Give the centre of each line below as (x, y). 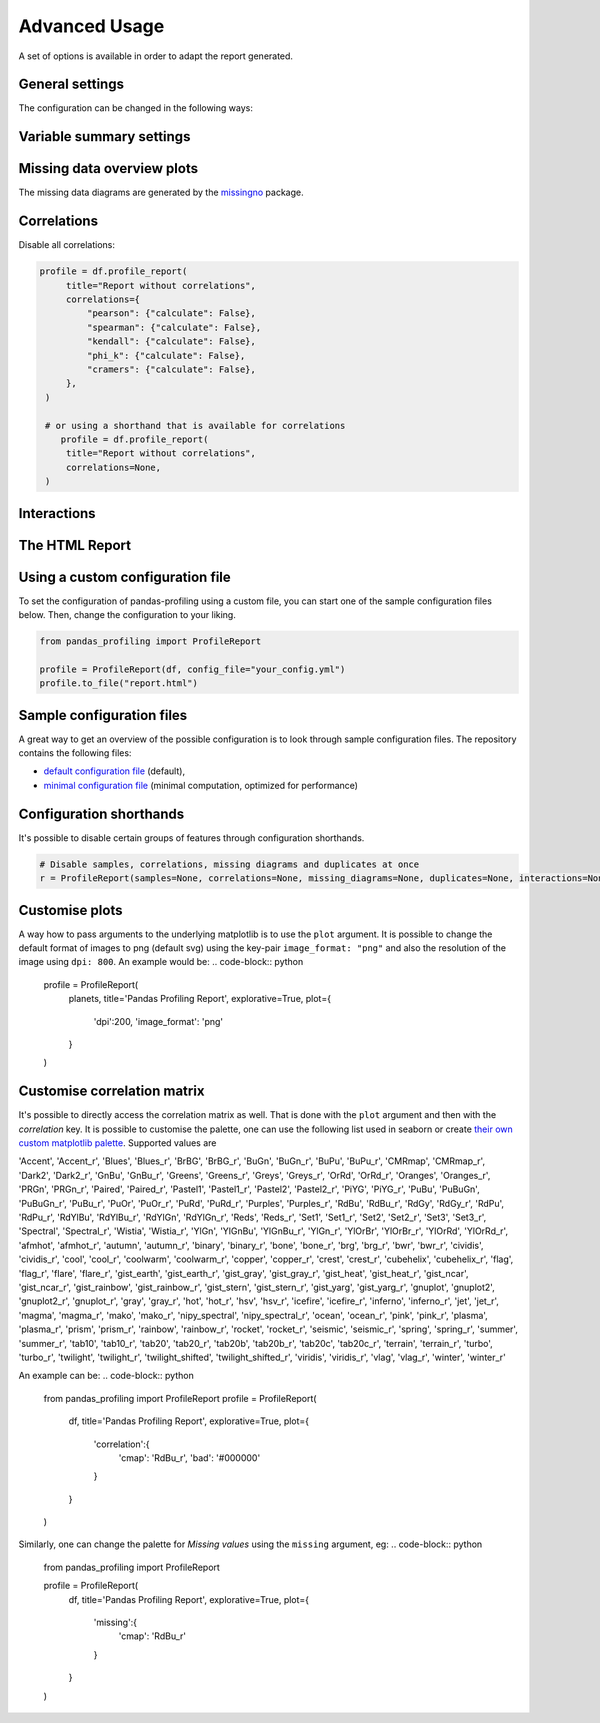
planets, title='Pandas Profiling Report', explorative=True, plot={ (200, 999)
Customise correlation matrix (111, 1091)
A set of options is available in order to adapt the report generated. (156, 56)
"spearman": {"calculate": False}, (174, 327)
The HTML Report (75, 545)
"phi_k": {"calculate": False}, (166, 355)
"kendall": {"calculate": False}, (171, 341)
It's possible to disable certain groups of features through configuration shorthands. (191, 837)
